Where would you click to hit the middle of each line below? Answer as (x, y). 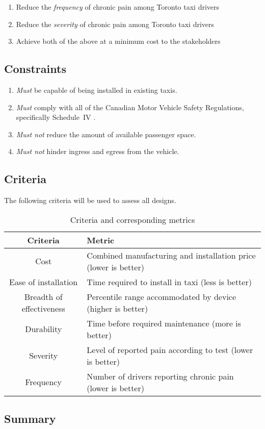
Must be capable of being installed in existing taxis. (97, 90)
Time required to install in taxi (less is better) (169, 282)
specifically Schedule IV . (56, 117)
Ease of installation (44, 282)
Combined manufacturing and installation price (171, 255)
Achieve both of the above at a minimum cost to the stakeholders (118, 41)
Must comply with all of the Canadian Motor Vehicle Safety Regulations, (130, 107)
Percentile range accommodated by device (162, 296)
